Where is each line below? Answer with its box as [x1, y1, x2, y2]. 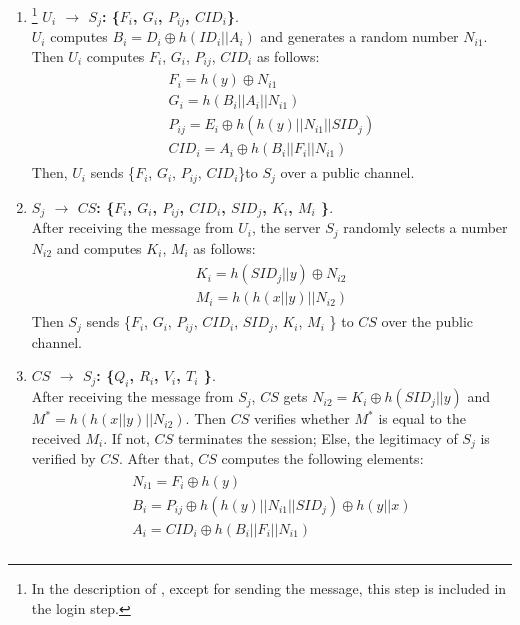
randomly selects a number [343, 217, 508, 238]
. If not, [103, 427, 150, 448]
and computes [56, 237, 142, 258]
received [31, 427, 81, 448]
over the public [381, 311, 474, 332]
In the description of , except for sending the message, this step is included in [31, 578, 507, 598]
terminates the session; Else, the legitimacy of [177, 427, 458, 448]
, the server [251, 217, 321, 238]
